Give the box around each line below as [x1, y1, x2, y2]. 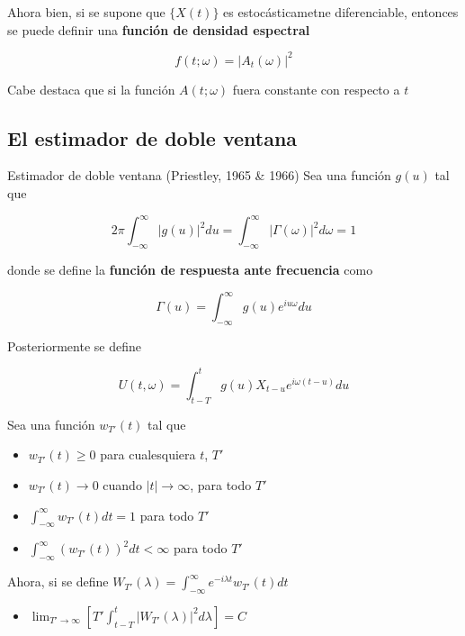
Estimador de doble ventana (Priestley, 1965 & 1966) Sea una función [7, 166, 391, 185]
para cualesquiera [100, 445, 196, 464]
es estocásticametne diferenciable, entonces [223, 3, 459, 21]
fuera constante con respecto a [232, 79, 400, 98]
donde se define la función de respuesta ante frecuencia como [7, 259, 373, 278]
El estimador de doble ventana [7, 123, 298, 151]
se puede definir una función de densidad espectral [7, 20, 310, 39]
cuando [103, 475, 142, 494]
